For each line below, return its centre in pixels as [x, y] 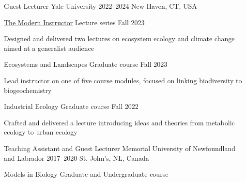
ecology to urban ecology [41, 132]
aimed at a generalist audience [49, 48]
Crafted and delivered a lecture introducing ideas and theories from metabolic [119, 122]
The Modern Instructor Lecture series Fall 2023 [74, 22]
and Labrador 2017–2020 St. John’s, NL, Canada [77, 158]
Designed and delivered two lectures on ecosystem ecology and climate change [119, 38]
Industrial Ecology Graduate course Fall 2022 [71, 106]
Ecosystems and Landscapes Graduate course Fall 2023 [86, 64]
